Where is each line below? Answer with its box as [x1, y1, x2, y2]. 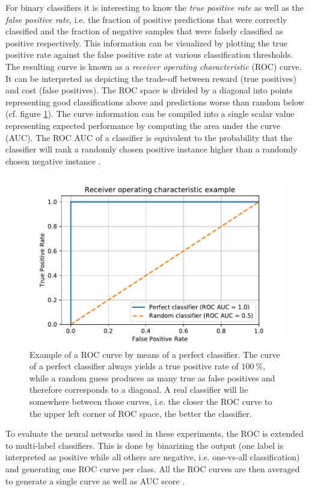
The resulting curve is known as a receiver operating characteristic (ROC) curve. [5, 60, 302, 72]
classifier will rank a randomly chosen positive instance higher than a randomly [5, 143, 298, 155]
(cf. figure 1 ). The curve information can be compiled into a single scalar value [5, 107, 295, 120]
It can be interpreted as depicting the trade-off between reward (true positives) [5, 72, 296, 84]
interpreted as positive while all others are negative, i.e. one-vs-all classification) [5, 451, 300, 463]
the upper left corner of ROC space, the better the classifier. [29, 407, 252, 419]
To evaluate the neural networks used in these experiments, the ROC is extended [5, 427, 304, 440]
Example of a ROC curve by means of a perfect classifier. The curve [29, 348, 280, 360]
